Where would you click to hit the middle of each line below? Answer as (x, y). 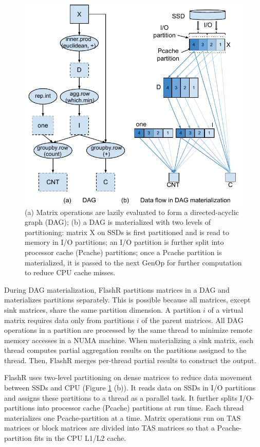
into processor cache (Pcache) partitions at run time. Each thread (140, 408)
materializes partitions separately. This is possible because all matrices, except (127, 300)
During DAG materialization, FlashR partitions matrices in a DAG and (117, 289)
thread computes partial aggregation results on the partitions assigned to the (125, 350)
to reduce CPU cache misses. (70, 272)
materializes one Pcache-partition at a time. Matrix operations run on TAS (123, 417)
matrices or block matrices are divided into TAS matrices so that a (109, 428)
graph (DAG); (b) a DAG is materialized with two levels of (118, 222)
